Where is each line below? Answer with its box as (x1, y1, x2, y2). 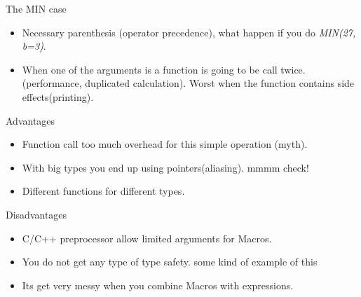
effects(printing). (22, 89, 94, 104)
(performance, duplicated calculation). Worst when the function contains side (22, 76, 355, 90)
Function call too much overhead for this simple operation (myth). (22, 137, 308, 151)
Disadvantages (6, 207, 67, 221)
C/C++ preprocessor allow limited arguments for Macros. (22, 230, 272, 245)
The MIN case (6, 1, 67, 15)
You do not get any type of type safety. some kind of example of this (22, 254, 318, 269)
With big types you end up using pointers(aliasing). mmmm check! (22, 160, 309, 174)
